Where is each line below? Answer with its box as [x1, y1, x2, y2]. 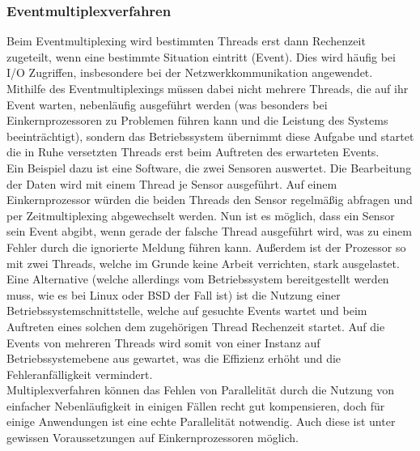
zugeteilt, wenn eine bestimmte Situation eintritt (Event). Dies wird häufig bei [6, 48, 396, 65]
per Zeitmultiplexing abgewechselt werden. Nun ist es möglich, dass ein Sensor [6, 206, 395, 223]
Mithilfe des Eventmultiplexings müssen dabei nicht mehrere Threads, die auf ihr [6, 80, 409, 96]
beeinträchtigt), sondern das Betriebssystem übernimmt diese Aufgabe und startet [6, 127, 414, 144]
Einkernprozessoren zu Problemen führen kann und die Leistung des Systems [6, 112, 388, 129]
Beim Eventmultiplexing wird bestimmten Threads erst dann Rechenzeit [6, 32, 366, 49]
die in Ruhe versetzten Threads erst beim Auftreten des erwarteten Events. [6, 143, 380, 160]
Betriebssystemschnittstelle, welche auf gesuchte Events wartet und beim [6, 302, 367, 319]
